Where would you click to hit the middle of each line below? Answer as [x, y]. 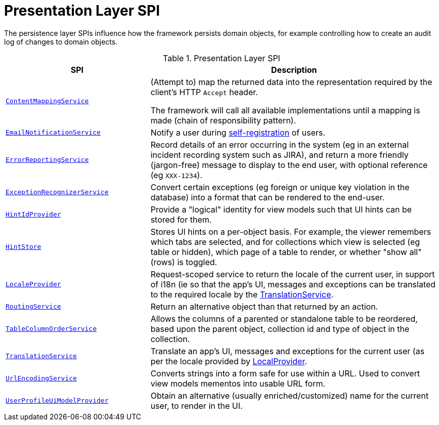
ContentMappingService [47, 101]
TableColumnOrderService [51, 329]
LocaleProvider [33, 284]
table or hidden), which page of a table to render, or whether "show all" [286, 252]
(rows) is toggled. [184, 262]
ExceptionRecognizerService [57, 192]
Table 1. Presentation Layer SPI [222, 58]
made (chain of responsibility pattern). [223, 120]
